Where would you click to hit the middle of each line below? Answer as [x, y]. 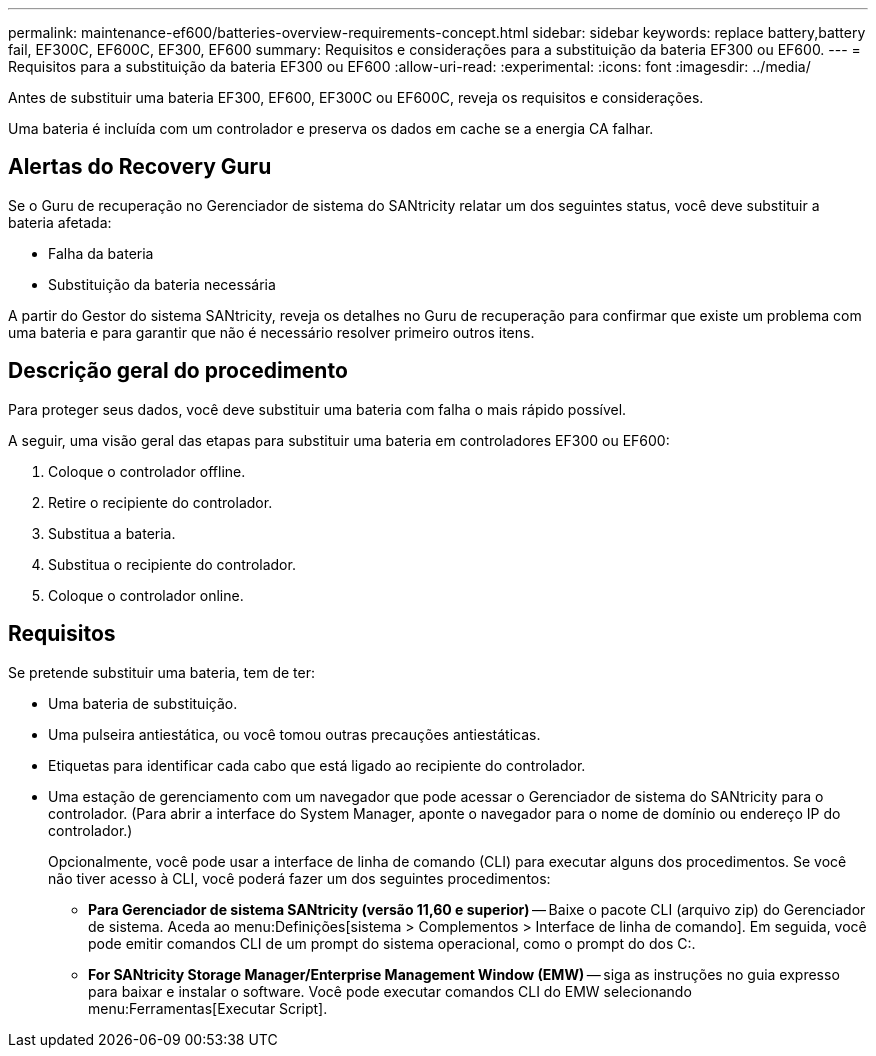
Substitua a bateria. [112, 533]
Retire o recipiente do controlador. [160, 502]
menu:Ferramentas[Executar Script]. [208, 1008]
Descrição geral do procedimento [178, 371]
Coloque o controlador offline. [147, 471]
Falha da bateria [101, 253]
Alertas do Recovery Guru [140, 167]
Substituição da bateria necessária [162, 284]
